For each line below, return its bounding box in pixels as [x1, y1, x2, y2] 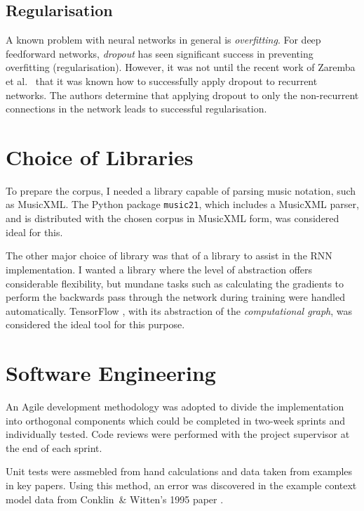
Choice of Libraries [6, 142, 194, 171]
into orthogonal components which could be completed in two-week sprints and [6, 413, 346, 427]
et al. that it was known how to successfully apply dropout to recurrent [6, 73, 318, 88]
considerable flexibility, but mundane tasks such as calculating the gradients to [6, 276, 344, 290]
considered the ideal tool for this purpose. [6, 317, 185, 332]
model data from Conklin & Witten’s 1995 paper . [6, 491, 224, 506]
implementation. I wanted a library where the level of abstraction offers [6, 261, 313, 276]
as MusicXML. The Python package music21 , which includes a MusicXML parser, [6, 197, 359, 212]
